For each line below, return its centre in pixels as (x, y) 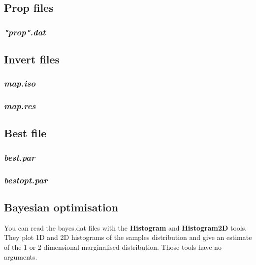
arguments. (21, 256)
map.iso (20, 83)
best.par (20, 157)
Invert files (32, 59)
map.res (20, 106)
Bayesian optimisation (61, 207)
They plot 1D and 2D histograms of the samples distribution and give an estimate (128, 237)
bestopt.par (26, 180)
